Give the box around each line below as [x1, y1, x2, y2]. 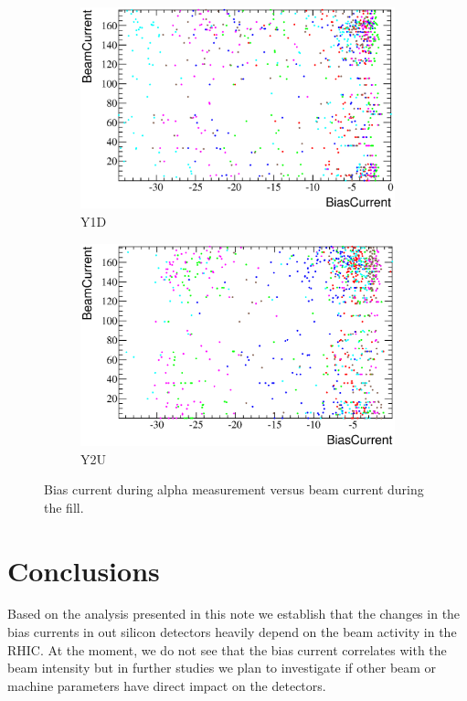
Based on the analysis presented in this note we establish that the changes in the [7, 604, 461, 623]
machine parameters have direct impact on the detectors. [7, 675, 326, 695]
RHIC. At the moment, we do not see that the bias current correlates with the [7, 640, 447, 659]
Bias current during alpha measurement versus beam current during [44, 480, 424, 499]
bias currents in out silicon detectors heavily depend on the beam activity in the [7, 622, 457, 642]
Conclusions [7, 551, 160, 589]
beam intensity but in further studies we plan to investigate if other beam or [7, 658, 437, 677]
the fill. [44, 497, 84, 516]
